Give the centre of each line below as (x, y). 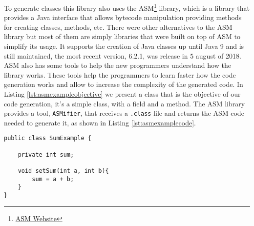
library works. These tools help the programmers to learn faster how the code (120, 74)
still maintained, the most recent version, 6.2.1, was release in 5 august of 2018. (123, 55)
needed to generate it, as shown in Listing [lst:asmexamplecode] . (100, 122)
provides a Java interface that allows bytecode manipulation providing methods (123, 17)
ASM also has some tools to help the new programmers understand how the (117, 65)
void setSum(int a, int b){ (63, 171)
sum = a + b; (53, 179)
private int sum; (46, 154)
